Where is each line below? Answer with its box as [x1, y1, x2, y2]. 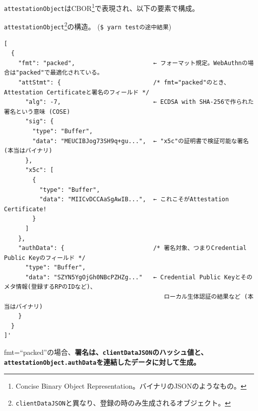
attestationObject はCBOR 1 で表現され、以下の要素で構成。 [4, 1, 199, 13]
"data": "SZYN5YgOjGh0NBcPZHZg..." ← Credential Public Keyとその [25, 273, 253, 281]
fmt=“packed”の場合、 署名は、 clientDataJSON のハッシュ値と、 [4, 347, 208, 357]
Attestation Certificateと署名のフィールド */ [4, 88, 149, 96]
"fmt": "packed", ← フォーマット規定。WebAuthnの [18, 59, 248, 67]
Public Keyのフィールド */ [4, 254, 86, 261]
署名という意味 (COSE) [4, 108, 70, 115]
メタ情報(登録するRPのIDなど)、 [4, 283, 96, 291]
